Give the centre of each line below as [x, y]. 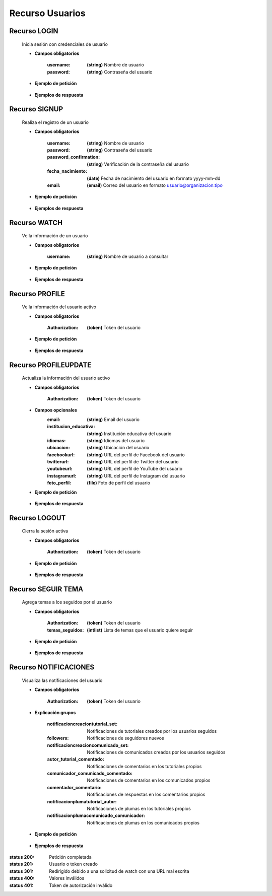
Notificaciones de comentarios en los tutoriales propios [144, 766]
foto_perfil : [59, 483]
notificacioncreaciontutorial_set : [82, 724]
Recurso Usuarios [47, 13]
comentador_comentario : [74, 787]
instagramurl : [62, 475]
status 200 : [22, 857]
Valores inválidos [67, 878]
